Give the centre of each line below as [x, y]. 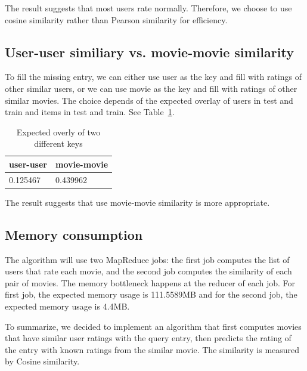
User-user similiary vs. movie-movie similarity [149, 52]
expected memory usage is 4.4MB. [67, 306]
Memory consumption [74, 234]
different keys [58, 143]
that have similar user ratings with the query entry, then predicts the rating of [148, 338]
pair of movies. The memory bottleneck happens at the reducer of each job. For [150, 282]
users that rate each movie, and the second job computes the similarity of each [148, 271]
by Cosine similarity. [42, 361]
